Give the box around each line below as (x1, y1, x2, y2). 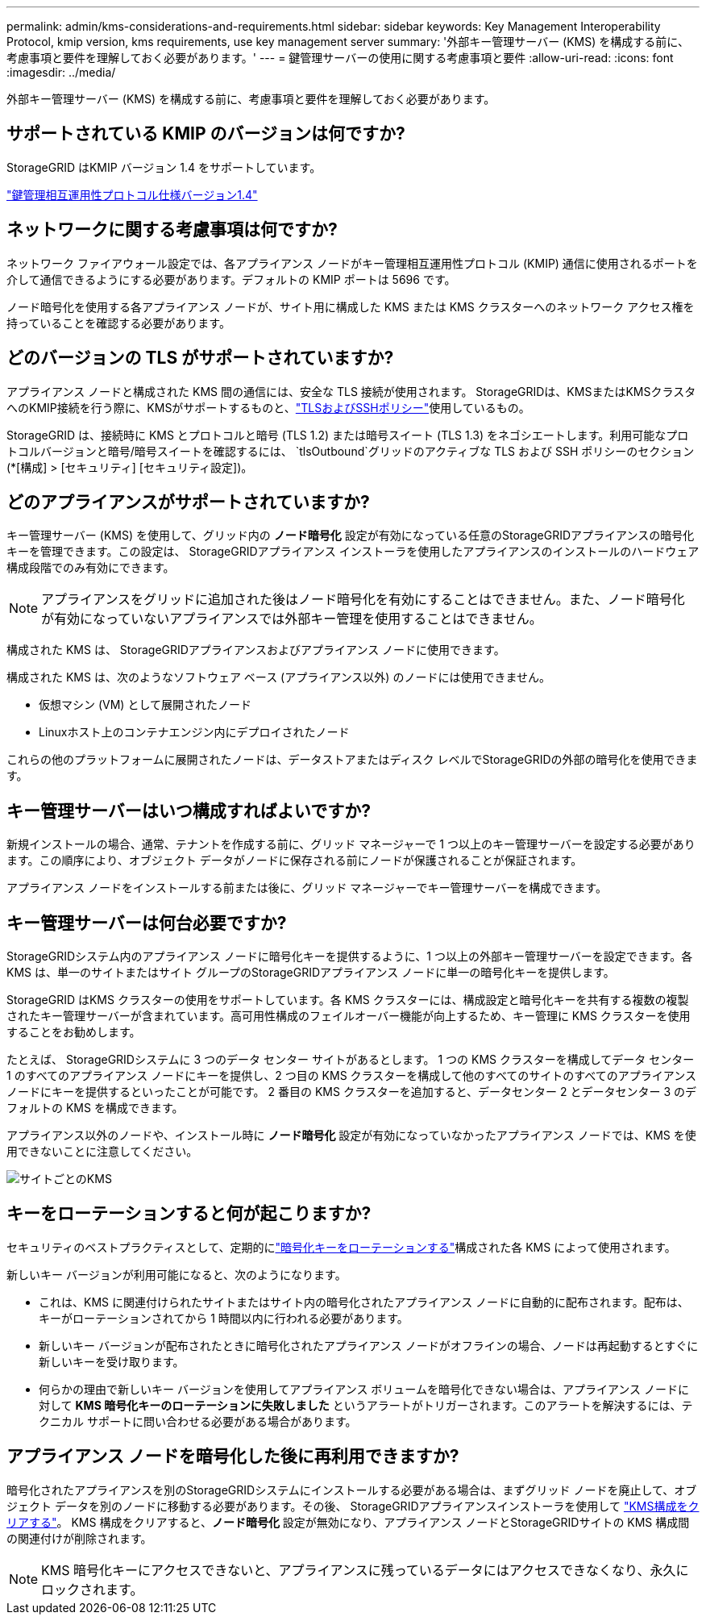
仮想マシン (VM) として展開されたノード (39, 698, 251, 712)
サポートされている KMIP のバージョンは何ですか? (6, 123, 405, 144)
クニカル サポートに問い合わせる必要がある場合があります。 (39, 1414, 357, 1428)
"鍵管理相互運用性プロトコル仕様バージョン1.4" (6, 187, 258, 202)
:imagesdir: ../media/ (6, 65, 116, 79)
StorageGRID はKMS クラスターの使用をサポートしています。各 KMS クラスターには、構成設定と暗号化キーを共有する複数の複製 (6, 993, 689, 1007)
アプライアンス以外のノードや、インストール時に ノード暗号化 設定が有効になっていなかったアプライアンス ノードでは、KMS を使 (6, 1128, 696, 1143)
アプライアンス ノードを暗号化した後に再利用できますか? (6, 1446, 459, 1467)
